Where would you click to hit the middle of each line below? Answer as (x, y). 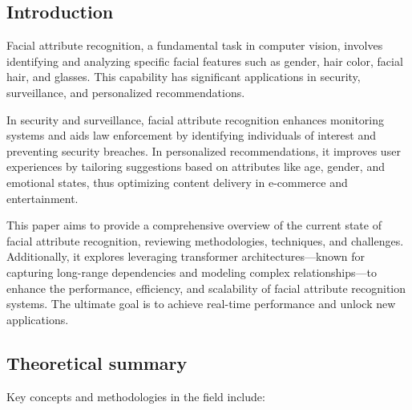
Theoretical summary (97, 362)
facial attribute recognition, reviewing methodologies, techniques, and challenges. (205, 240)
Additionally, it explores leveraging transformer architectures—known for (186, 256)
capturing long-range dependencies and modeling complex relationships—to (192, 272)
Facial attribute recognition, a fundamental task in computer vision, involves (195, 45)
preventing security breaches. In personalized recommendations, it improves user (204, 150)
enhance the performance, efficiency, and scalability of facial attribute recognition (206, 288)
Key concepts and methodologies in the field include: (136, 396)
